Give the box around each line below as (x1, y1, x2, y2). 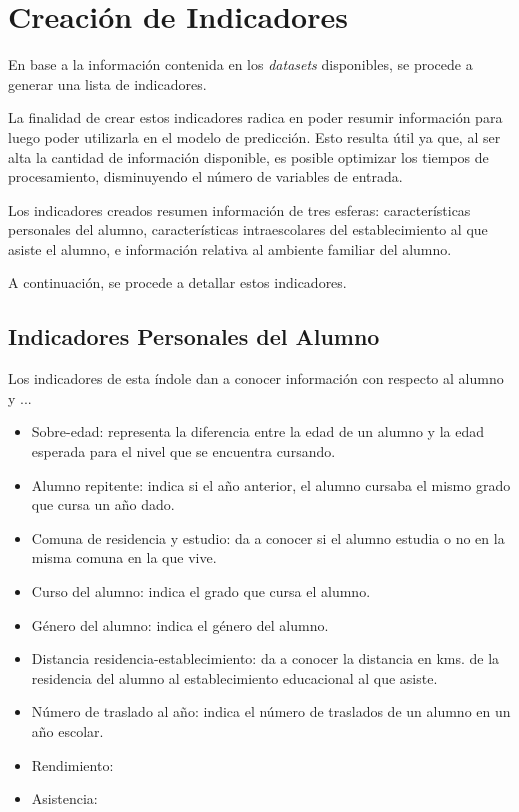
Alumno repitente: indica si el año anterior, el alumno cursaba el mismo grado (31, 474, 511, 495)
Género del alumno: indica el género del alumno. (31, 614, 329, 635)
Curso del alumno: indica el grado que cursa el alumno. (31, 581, 371, 602)
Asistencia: (31, 788, 98, 809)
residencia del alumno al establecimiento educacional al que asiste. (31, 667, 438, 688)
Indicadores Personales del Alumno (8, 321, 380, 352)
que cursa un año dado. (31, 494, 175, 515)
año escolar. (31, 720, 104, 741)
